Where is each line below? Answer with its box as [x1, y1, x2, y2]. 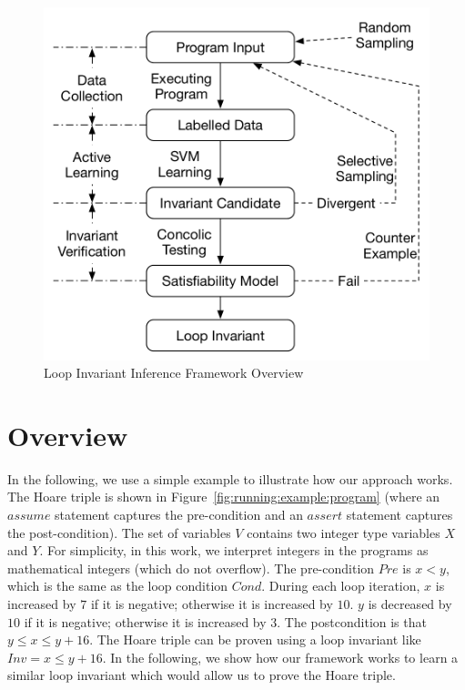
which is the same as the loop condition [7, 576, 228, 595]
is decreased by [368, 594, 452, 613]
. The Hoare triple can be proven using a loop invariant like [89, 630, 421, 649]
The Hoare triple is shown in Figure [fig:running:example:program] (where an [7, 487, 440, 506]
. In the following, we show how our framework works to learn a [102, 647, 459, 666]
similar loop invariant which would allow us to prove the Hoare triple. [7, 665, 396, 685]
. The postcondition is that [277, 612, 427, 631]
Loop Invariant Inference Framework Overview [44, 363, 304, 382]
